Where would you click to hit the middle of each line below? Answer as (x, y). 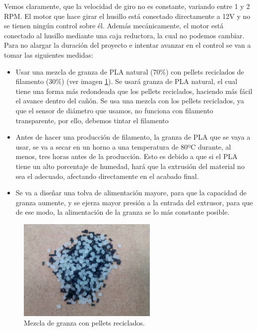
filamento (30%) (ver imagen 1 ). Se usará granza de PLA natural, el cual (127, 81)
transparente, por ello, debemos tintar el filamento (92, 120)
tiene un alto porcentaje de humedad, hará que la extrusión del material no (130, 166)
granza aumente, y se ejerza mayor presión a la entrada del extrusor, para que (134, 202)
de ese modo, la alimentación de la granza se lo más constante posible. (123, 212)
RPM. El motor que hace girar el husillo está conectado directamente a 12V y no (127, 16)
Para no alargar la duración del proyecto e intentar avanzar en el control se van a (128, 45)
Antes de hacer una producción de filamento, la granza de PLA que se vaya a (133, 137)
